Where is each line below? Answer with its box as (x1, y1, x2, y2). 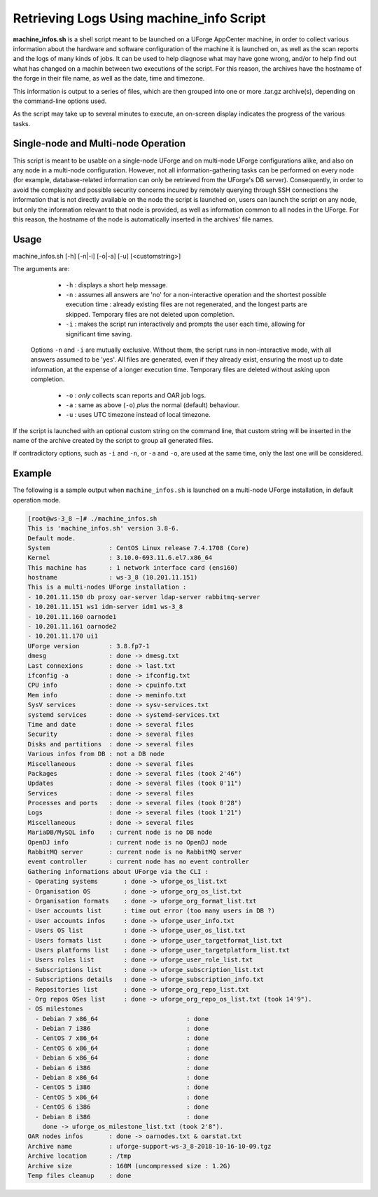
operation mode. (13, 495, 61, 504)
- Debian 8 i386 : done (35, 1113, 209, 1121)
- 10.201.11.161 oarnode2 (27, 622, 117, 631)
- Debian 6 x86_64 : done (35, 1054, 209, 1062)
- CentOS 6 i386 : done (35, 1103, 209, 1111)
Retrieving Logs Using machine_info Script (13, 11, 266, 26)
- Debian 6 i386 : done (35, 1064, 209, 1072)
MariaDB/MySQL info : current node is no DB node (27, 828, 213, 837)
